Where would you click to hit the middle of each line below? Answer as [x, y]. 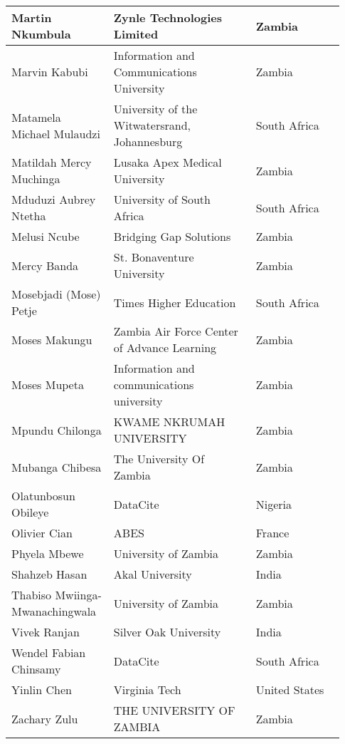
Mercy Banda [45, 265]
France [272, 533]
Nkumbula [41, 34]
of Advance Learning [165, 347]
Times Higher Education [175, 302]
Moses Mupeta [48, 384]
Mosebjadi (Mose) [56, 294]
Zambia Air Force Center [176, 331]
